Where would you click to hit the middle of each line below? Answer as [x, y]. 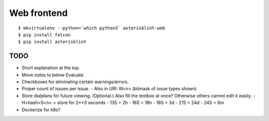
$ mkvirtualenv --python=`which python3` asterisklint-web [92, 28]
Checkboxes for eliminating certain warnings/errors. [75, 82]
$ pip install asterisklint [52, 42]
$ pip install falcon [44, 35]
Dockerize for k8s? [41, 110]
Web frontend [38, 13]
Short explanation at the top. [51, 68]
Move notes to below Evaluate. [53, 75]
